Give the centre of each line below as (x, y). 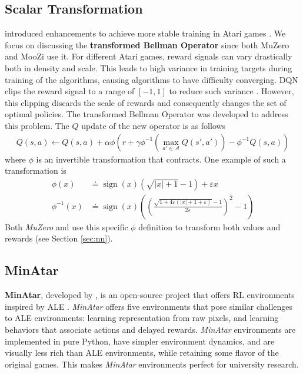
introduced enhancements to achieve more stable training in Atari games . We (145, 33)
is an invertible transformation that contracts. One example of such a (161, 159)
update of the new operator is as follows (154, 125)
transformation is (36, 171)
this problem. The (37, 125)
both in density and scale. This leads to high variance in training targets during (149, 67)
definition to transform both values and (209, 226)
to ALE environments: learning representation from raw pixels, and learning (142, 318)
